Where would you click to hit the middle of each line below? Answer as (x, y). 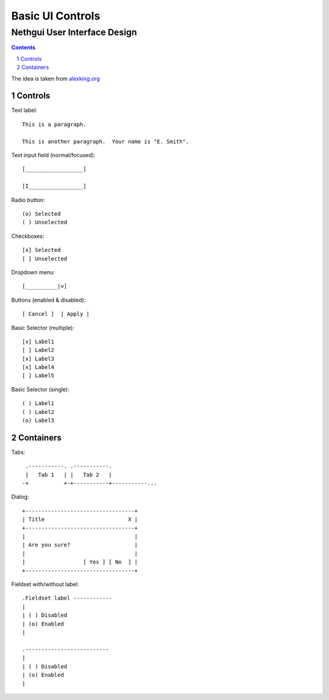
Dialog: (20, 497)
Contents (23, 47)
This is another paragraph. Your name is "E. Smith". (106, 141)
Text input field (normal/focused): (53, 155)
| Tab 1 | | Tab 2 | (69, 474)
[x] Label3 (38, 359)
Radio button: (28, 200)
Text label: (24, 110)
